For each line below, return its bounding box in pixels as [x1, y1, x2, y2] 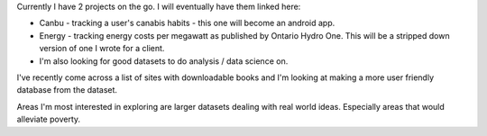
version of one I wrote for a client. [39, 43, 165, 54]
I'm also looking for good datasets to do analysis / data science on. [39, 55, 289, 67]
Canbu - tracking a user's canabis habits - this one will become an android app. [39, 18, 335, 29]
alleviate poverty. [16, 113, 81, 125]
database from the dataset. [16, 85, 117, 95]
